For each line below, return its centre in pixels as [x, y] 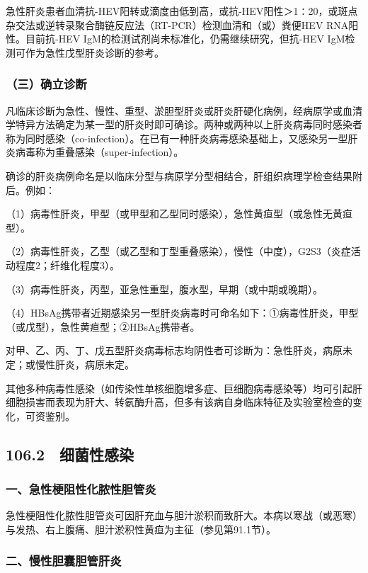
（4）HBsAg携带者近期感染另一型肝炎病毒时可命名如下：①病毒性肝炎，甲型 [182, 313]
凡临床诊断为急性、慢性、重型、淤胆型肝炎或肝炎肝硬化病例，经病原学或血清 [184, 110]
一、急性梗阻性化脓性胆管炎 [81, 488]
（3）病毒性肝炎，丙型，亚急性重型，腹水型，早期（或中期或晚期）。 [164, 289]
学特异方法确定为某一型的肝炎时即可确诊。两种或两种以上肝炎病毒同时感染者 [184, 124]
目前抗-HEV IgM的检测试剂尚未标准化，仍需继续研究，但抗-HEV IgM [185, 39]
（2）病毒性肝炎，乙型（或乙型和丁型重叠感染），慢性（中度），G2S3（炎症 [178, 251]
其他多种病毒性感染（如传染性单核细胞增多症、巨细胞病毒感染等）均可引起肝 [184, 388]
